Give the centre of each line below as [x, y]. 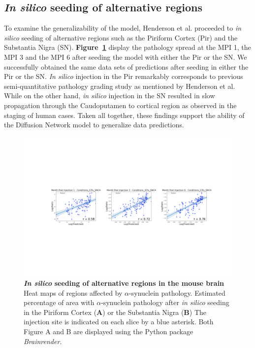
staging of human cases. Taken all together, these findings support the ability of [124, 115]
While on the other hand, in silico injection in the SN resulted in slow [110, 96]
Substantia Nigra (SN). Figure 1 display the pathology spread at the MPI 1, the [127, 47]
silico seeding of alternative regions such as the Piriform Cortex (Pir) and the [121, 37]
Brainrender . [43, 341]
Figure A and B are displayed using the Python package [109, 331]
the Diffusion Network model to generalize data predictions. [94, 125]
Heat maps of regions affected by [73, 292]
